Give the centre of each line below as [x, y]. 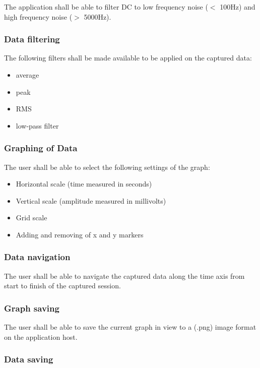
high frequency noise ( [38, 16]
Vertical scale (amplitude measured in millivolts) [91, 200]
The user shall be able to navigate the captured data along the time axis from [124, 275]
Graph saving [32, 308]
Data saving [29, 359]
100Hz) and [238, 7]
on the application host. [41, 336]
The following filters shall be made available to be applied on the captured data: [128, 58]
